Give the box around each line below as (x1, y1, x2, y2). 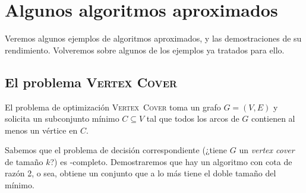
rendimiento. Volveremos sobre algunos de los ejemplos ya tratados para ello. (5, 43, 285, 56)
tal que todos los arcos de (146, 112, 239, 125)
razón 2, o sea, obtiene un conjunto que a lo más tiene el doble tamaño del (5, 167, 276, 179)
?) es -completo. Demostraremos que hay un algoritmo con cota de (50, 155, 292, 167)
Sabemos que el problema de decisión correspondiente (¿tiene (5, 144, 228, 156)
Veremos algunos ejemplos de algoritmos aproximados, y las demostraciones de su (5, 32, 302, 45)
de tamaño (5, 155, 43, 167)
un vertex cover (239, 144, 295, 156)
